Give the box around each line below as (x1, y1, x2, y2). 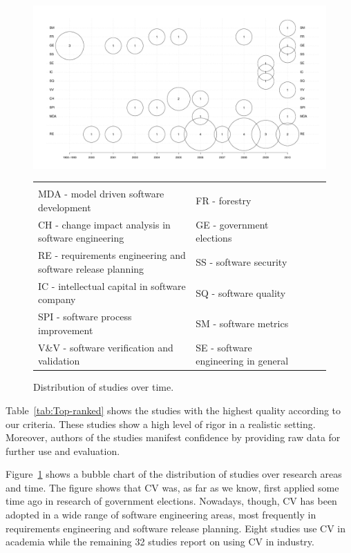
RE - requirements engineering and (38, 248, 186, 262)
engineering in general (196, 353, 289, 368)
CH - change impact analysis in (38, 217, 171, 231)
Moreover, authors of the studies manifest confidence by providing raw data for (6, 430, 341, 445)
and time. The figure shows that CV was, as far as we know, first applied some (6, 480, 339, 494)
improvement (38, 322, 93, 337)
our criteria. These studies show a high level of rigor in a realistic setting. (6, 416, 316, 431)
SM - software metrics (196, 316, 289, 330)
